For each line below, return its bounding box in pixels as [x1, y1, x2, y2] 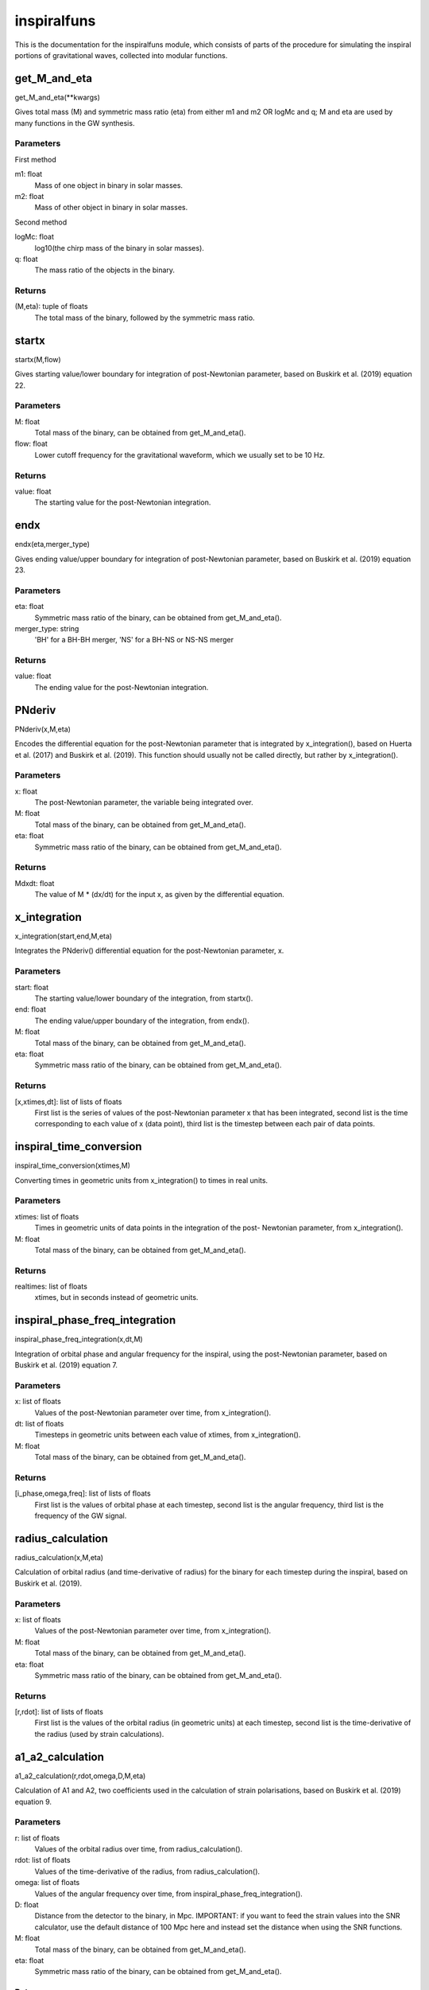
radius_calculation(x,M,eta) [14, 1553, 103, 1563]
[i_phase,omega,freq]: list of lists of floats [14, 1489, 151, 1498]
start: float [14, 982, 49, 992]
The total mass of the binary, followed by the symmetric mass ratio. [34, 313, 255, 322]
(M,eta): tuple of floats [14, 302, 88, 311]
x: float [14, 786, 38, 796]
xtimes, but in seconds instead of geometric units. [34, 1293, 199, 1302]
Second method [14, 217, 68, 227]
